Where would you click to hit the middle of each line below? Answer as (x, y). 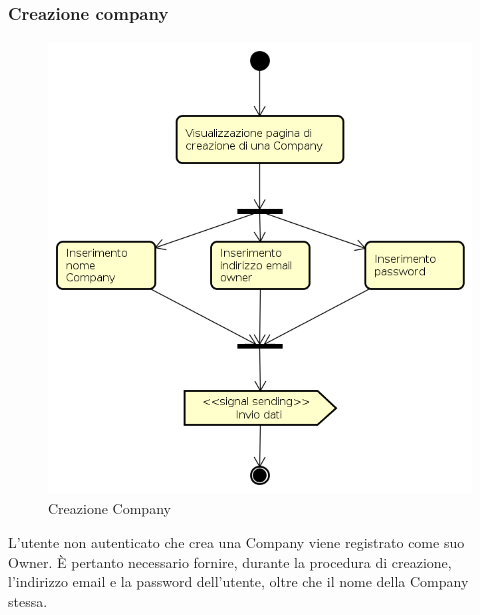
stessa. (28, 600)
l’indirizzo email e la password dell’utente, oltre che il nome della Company (238, 581)
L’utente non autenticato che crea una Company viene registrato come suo (236, 541)
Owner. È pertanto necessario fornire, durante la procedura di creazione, (230, 561)
